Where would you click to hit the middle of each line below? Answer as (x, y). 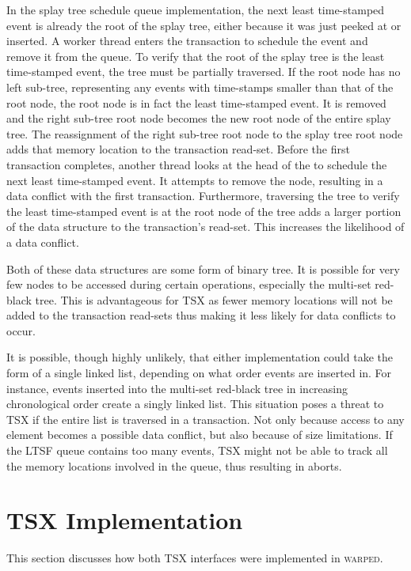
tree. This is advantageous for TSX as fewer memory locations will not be (214, 299)
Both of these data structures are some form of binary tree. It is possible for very (203, 268)
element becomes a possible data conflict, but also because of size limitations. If (200, 435)
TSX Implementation (125, 520)
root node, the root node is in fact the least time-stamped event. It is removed (196, 102)
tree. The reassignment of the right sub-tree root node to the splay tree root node (205, 133)
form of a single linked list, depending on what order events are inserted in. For (199, 373)
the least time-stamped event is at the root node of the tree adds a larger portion (204, 211)
